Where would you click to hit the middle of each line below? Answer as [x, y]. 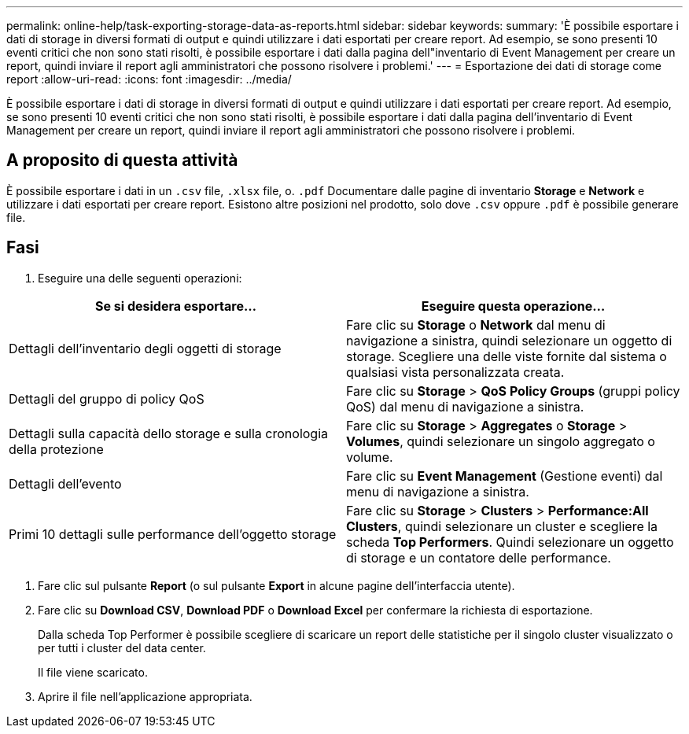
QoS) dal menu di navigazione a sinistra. [465, 406]
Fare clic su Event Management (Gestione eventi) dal [505, 476]
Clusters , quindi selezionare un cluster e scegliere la [502, 526]
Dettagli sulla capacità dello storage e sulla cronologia [169, 433]
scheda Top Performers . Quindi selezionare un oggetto [510, 542]
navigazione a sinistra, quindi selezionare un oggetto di [509, 340]
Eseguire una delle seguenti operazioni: [140, 278]
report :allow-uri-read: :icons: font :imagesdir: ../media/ [149, 79]
